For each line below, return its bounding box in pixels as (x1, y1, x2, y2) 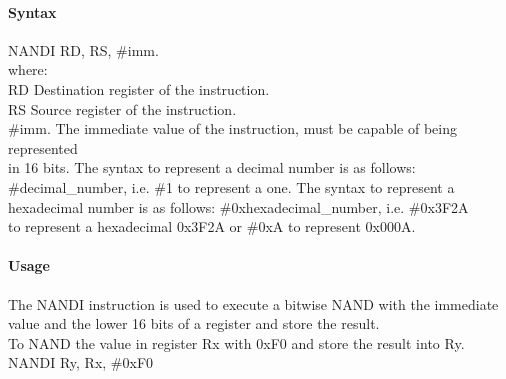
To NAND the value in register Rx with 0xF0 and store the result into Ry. (8, 332, 465, 353)
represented (8, 137, 78, 158)
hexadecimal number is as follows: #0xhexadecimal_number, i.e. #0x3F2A (8, 196, 469, 217)
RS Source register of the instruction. (8, 98, 237, 119)
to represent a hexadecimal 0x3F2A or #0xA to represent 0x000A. (8, 216, 416, 237)
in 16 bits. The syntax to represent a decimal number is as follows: (8, 157, 416, 178)
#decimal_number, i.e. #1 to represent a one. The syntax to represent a (8, 176, 455, 197)
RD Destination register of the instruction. (8, 78, 270, 99)
